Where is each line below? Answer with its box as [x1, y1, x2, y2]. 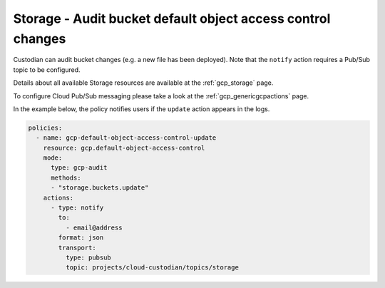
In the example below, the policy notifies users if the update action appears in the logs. [13, 104, 270, 113]
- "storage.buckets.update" [51, 184, 149, 192]
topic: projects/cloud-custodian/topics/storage [65, 264, 239, 272]
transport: [58, 243, 96, 252]
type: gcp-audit [51, 164, 108, 172]
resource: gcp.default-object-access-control [43, 143, 205, 152]
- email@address [65, 223, 123, 232]
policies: [28, 123, 63, 132]
